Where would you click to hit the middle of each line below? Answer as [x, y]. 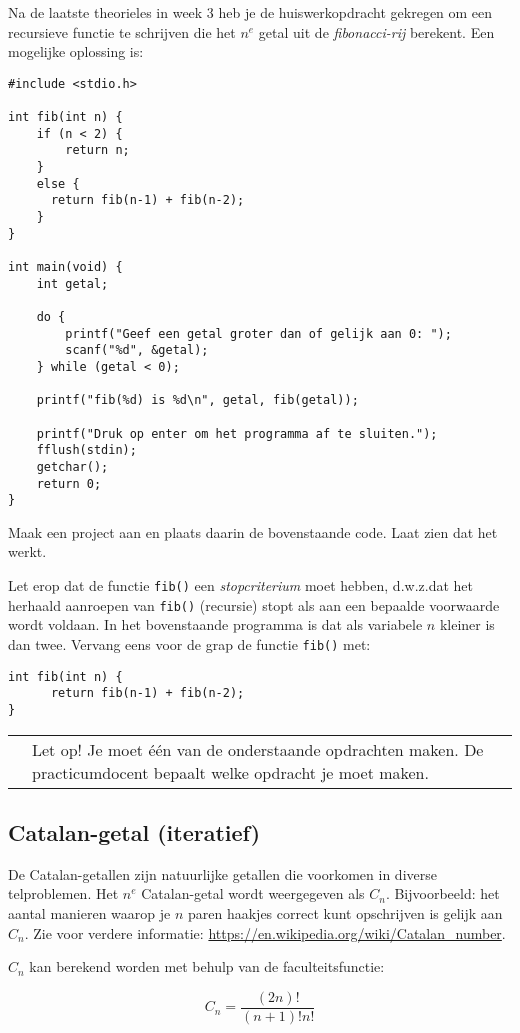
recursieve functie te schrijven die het [122, 31]
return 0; [69, 483]
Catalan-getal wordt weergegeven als [253, 893]
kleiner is [467, 624]
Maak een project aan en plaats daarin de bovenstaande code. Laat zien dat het [253, 531]
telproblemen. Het [63, 893]
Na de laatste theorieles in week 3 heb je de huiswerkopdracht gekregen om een [250, 12]
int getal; [72, 283]
